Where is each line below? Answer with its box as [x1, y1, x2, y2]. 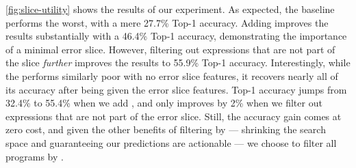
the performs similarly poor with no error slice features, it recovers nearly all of [5, 68, 338, 83]
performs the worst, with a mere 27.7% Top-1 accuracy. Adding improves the [5, 15, 329, 29]
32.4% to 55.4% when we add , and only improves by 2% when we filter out [5, 96, 322, 110]
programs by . [5, 149, 64, 163]
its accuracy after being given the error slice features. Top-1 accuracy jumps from [5, 82, 347, 96]
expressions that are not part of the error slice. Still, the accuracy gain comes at [5, 109, 342, 123]
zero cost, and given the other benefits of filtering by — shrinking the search [5, 122, 326, 137]
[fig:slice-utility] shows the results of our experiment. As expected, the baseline [5, 2, 335, 16]
